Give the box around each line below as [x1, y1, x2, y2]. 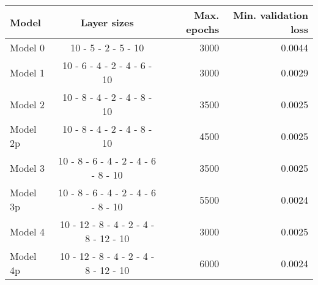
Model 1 [10, 65, 45, 80]
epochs [186, 22, 220, 36]
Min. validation [233, 8, 308, 22]
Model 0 [10, 40, 45, 54]
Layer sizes [80, 15, 134, 29]
